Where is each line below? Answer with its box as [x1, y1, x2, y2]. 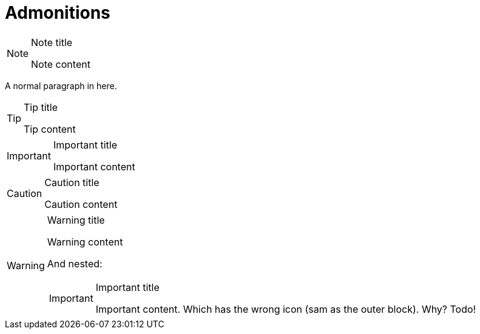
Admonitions [5, 2, 110, 23]
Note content [31, 58, 90, 70]
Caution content [44, 198, 118, 210]
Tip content [24, 122, 76, 135]
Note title [31, 36, 73, 48]
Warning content [47, 235, 123, 248]
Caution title [44, 176, 100, 189]
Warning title [47, 213, 105, 226]
